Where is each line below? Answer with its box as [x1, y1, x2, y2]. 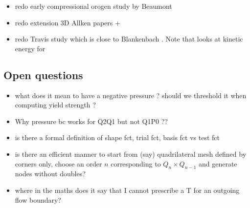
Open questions [3, 67, 83, 82]
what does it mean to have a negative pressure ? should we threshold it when [15, 90, 247, 100]
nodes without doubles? [15, 168, 86, 179]
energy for [15, 43, 45, 53]
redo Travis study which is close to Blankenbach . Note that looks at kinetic [15, 34, 243, 44]
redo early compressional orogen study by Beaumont [15, 1, 172, 11]
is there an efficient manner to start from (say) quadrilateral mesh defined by [15, 148, 247, 159]
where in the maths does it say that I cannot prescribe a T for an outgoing [15, 185, 240, 195]
